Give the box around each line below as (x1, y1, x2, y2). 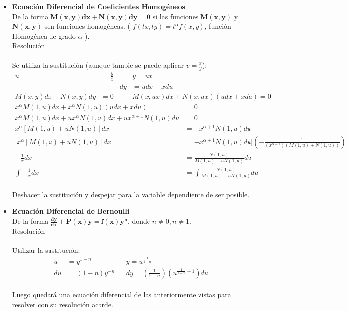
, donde (127, 216, 150, 226)
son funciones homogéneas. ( (44, 21, 131, 31)
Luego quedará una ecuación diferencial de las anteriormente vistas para (12, 289, 231, 300)
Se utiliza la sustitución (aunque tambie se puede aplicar (12, 60, 184, 70)
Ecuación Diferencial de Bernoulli (12, 206, 130, 216)
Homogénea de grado (12, 30, 76, 41)
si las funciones (152, 11, 199, 21)
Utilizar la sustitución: (12, 245, 80, 255)
